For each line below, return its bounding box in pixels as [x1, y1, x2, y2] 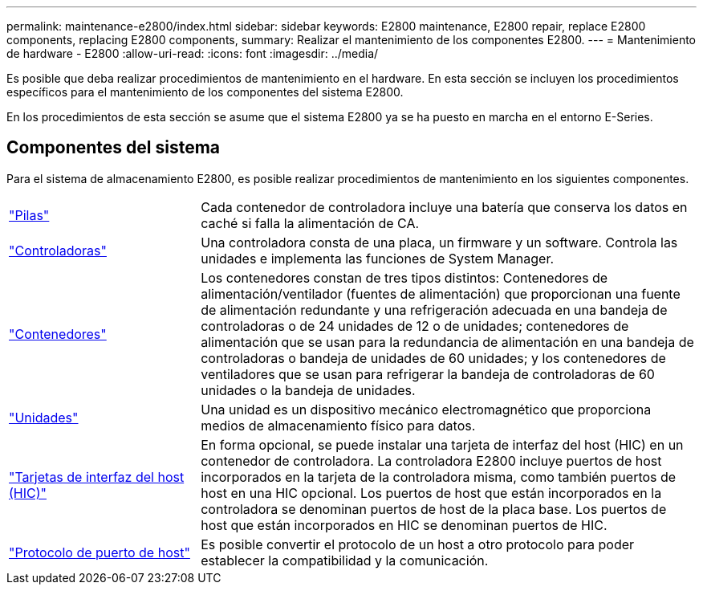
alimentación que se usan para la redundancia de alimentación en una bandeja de [201, 333, 694, 350]
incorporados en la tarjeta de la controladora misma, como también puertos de [201, 468, 677, 485]
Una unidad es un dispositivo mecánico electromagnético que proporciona [201, 401, 652, 418]
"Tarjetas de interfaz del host [9, 468, 185, 485]
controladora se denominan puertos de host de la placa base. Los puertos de [201, 500, 667, 517]
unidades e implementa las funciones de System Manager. [201, 250, 555, 267]
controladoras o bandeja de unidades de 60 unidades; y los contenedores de [201, 349, 666, 366]
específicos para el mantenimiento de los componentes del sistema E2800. [6, 85, 404, 99]
